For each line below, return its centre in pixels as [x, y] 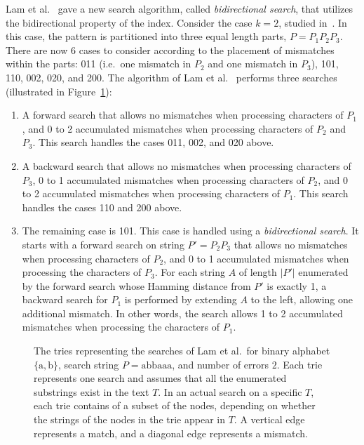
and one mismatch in [253, 64]
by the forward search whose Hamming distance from [136, 285]
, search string [89, 364]
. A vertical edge [269, 419]
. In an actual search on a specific [230, 391]
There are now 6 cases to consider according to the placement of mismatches [170, 49]
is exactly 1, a [297, 285]
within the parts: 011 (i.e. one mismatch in [99, 64]
